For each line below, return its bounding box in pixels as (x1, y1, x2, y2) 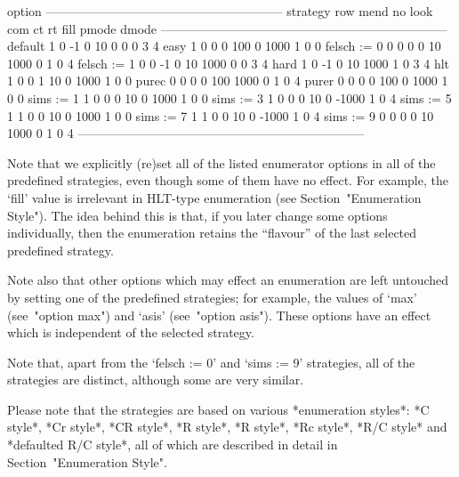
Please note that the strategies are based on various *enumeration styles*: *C (7, 400, 430, 418)
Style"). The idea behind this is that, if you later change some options (7, 206, 388, 224)
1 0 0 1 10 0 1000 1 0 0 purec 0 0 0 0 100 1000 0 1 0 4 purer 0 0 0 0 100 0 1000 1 (7, 71, 448, 90)
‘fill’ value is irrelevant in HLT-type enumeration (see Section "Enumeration (7, 188, 422, 206)
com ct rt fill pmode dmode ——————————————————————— (7, 19, 447, 37)
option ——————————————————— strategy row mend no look (7, 2, 433, 20)
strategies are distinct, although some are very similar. (7, 370, 304, 389)
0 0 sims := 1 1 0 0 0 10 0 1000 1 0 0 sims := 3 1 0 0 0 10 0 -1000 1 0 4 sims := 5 (7, 88, 452, 107)
